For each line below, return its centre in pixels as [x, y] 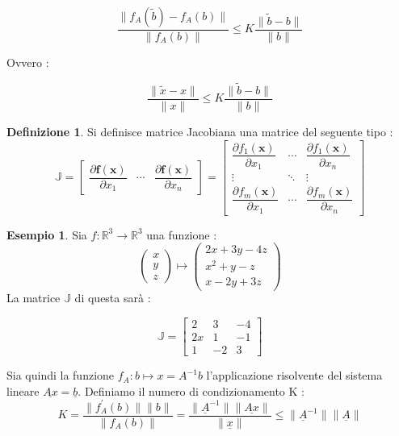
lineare [23, 390]
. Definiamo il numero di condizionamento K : [191, 390]
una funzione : [182, 234]
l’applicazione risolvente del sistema [294, 375]
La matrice [34, 298]
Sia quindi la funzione [61, 375]
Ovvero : [28, 62]
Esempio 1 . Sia [47, 234]
